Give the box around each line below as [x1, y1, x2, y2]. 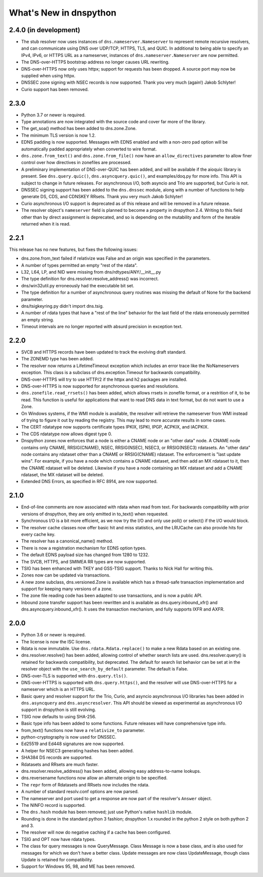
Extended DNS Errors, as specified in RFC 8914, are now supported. [21, 479, 158, 485]
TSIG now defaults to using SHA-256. [21, 713, 96, 719]
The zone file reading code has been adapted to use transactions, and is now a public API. [21, 593, 203, 598]
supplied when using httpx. [21, 73, 75, 79]
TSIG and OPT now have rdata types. [21, 836, 96, 842]
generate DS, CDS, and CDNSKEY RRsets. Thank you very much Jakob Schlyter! [21, 194, 183, 200]
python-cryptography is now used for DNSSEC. [21, 734, 116, 740]
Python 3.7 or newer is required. [21, 112, 86, 118]
